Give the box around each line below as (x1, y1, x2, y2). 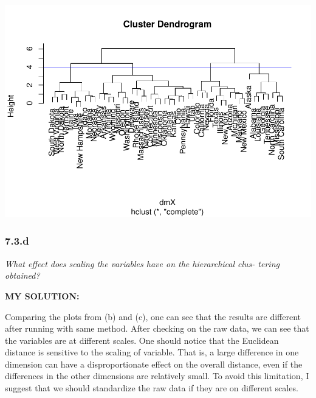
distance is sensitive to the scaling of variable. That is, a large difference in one (5, 346, 299, 358)
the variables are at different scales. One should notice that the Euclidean (5, 333, 279, 346)
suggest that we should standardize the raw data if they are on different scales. (5, 382, 298, 394)
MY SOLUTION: (5, 289, 80, 302)
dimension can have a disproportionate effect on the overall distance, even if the (5, 357, 303, 370)
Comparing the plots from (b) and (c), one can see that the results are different (5, 310, 301, 323)
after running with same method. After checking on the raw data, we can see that (5, 322, 309, 335)
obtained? (5, 269, 40, 282)
